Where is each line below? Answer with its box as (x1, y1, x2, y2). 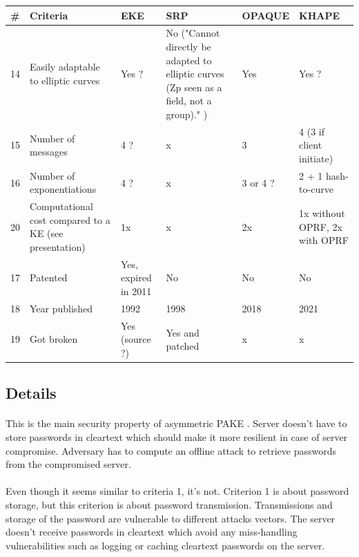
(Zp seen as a (166, 79, 222, 94)
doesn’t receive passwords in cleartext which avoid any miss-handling (6, 525, 298, 539)
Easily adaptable (30, 59, 100, 74)
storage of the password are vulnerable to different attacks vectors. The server (6, 511, 336, 525)
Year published (30, 301, 93, 315)
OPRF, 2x (299, 219, 342, 234)
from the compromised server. (6, 457, 131, 471)
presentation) (30, 240, 86, 254)
